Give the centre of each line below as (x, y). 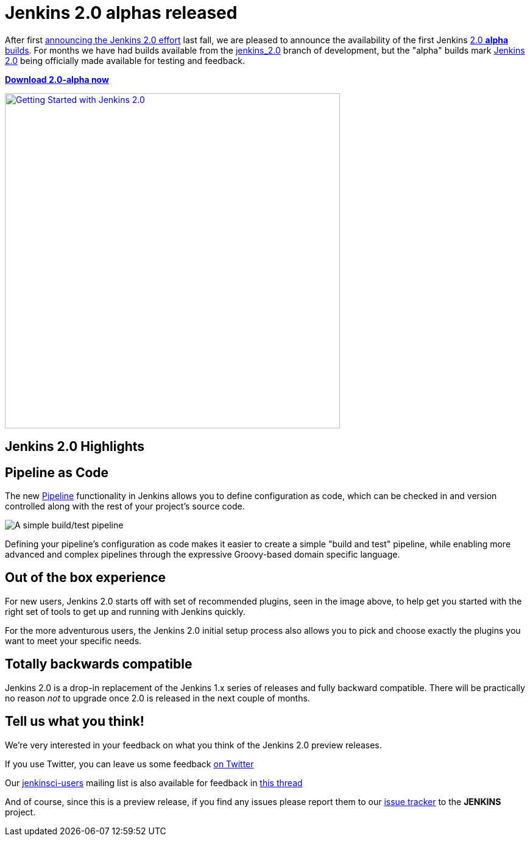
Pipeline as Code (57, 472)
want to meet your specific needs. (73, 641)
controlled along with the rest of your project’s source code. (125, 506)
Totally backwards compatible (99, 664)
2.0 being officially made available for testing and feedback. (125, 60)
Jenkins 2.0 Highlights (75, 447)
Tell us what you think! (75, 722)
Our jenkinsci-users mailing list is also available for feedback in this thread (154, 782)
